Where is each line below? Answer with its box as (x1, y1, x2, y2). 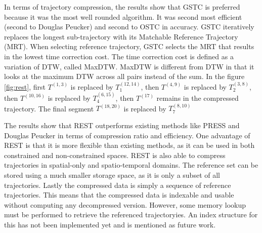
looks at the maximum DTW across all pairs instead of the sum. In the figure (4, 71, 245, 82)
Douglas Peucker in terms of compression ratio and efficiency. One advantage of (4, 130, 250, 140)
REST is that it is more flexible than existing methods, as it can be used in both (4, 140, 255, 150)
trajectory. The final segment (4, 103, 94, 113)
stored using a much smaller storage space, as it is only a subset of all (4, 169, 220, 180)
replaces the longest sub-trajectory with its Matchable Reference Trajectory (4, 31, 238, 42)
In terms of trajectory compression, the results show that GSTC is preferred (4, 2, 240, 12)
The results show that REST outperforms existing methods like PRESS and (4, 120, 240, 130)
